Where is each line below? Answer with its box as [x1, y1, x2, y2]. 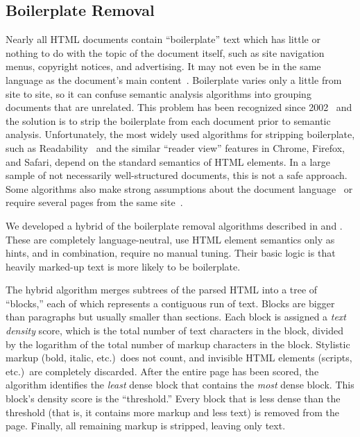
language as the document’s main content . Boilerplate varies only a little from [6, 72, 342, 87]
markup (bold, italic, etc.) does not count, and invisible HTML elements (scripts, [6, 350, 352, 365]
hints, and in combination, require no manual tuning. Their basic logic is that [6, 246, 336, 260]
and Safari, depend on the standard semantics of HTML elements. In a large [6, 154, 331, 169]
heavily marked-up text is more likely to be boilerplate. [6, 259, 241, 273]
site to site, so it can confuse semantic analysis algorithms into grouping [6, 86, 311, 101]
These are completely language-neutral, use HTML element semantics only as [6, 232, 335, 246]
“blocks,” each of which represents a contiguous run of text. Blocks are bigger [6, 295, 335, 310]
